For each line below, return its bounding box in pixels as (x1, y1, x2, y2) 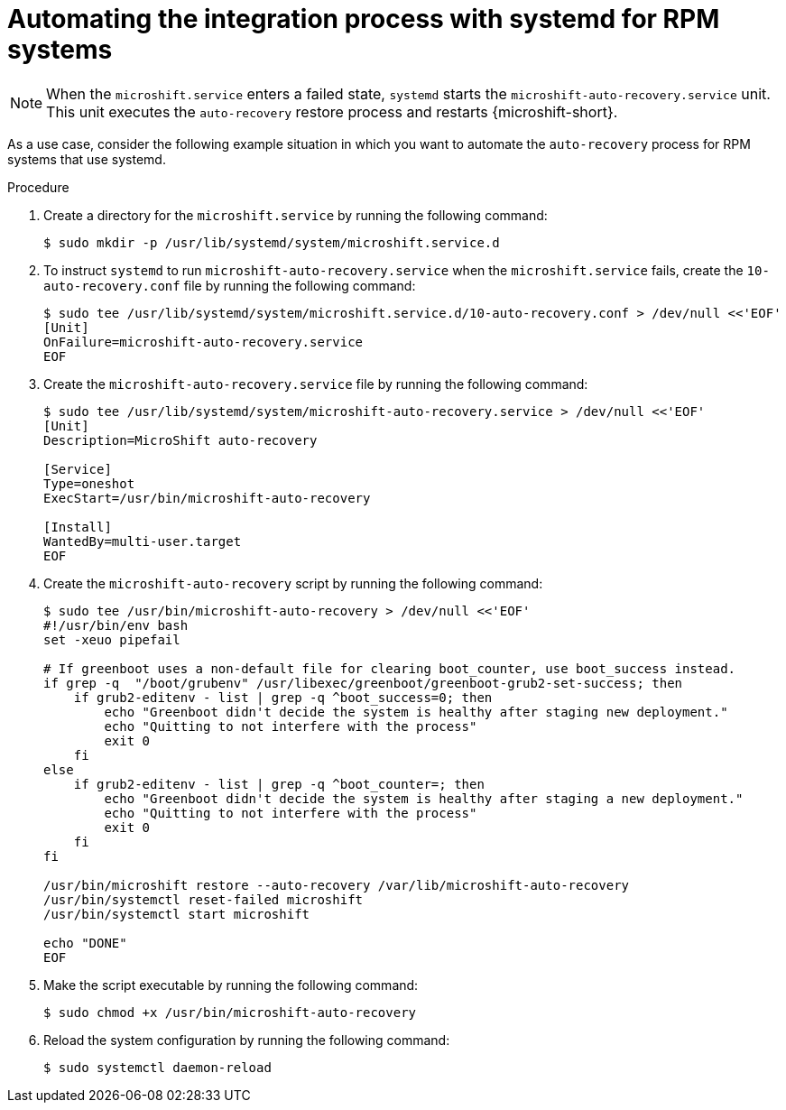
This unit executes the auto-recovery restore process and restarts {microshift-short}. (46, 102, 618, 121)
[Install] (43, 519, 112, 534)
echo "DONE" (43, 935, 127, 950)
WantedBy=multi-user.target (43, 533, 242, 549)
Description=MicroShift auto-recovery (43, 432, 318, 448)
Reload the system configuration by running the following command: (43, 1031, 450, 1048)
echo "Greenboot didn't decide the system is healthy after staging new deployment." (104, 704, 728, 719)
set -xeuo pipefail (43, 632, 180, 647)
